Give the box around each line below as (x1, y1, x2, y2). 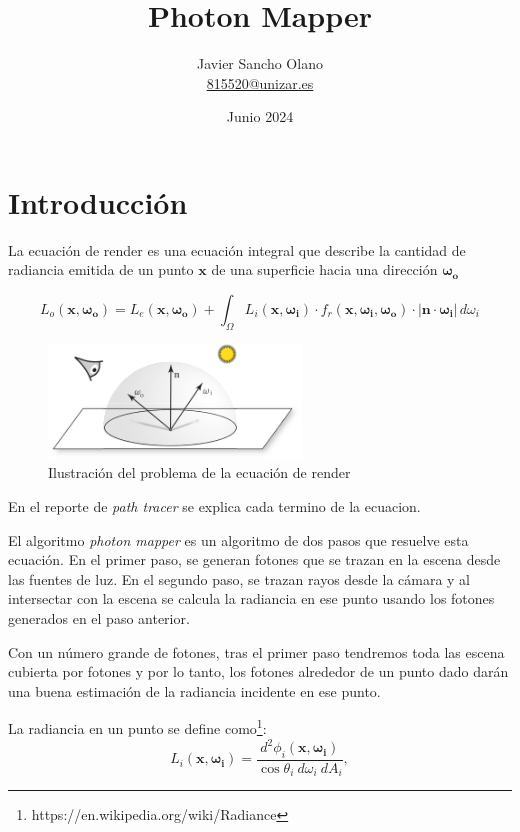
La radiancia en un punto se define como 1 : (8, 715, 267, 738)
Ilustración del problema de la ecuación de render (48, 462, 351, 483)
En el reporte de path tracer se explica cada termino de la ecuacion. (8, 495, 421, 516)
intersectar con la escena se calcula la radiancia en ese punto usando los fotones (8, 588, 495, 609)
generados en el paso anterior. (8, 607, 190, 628)
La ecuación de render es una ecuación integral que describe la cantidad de (8, 239, 466, 260)
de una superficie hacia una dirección (211, 259, 438, 280)
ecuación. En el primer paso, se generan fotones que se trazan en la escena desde (8, 549, 501, 570)
